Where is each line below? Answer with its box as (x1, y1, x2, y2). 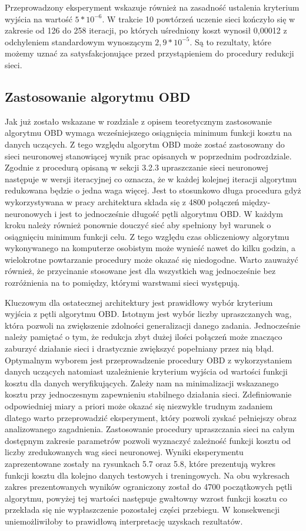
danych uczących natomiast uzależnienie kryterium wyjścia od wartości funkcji (5, 365, 288, 378)
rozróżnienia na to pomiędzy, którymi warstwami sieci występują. (5, 276, 240, 289)
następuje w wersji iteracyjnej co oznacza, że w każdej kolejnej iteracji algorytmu (5, 172, 297, 185)
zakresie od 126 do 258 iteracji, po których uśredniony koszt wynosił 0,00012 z (5, 24, 287, 36)
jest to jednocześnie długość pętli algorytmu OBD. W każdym (59, 207, 283, 219)
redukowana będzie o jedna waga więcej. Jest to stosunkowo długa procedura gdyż (5, 184, 301, 196)
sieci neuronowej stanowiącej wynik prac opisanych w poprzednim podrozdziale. (5, 149, 292, 162)
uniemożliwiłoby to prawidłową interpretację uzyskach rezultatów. (5, 515, 243, 527)
